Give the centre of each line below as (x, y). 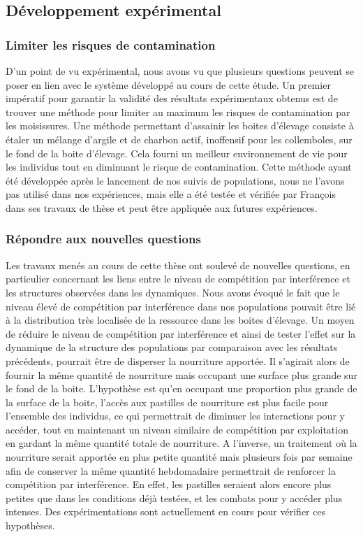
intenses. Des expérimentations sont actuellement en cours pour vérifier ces (166, 511)
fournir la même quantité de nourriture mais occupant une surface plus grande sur (181, 374)
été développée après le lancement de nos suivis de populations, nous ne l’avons (175, 180)
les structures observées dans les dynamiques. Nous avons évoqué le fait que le (173, 292)
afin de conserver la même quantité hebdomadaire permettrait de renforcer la (171, 470)
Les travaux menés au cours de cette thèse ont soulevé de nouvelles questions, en (178, 265)
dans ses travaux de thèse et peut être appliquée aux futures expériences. (162, 207)
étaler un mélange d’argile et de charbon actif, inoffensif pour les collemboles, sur (179, 139)
